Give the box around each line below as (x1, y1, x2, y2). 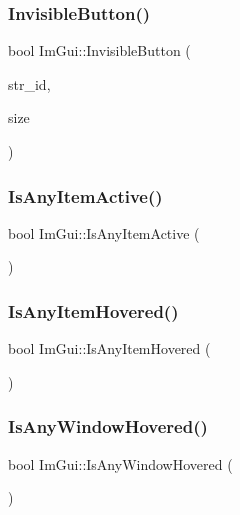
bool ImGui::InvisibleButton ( (8, 40, 191, 61)
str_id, (8, 73, 51, 94)
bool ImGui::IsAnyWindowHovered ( (8, 453, 233, 474)
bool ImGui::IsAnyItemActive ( (8, 222, 200, 243)
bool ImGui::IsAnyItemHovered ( (8, 338, 211, 359)
